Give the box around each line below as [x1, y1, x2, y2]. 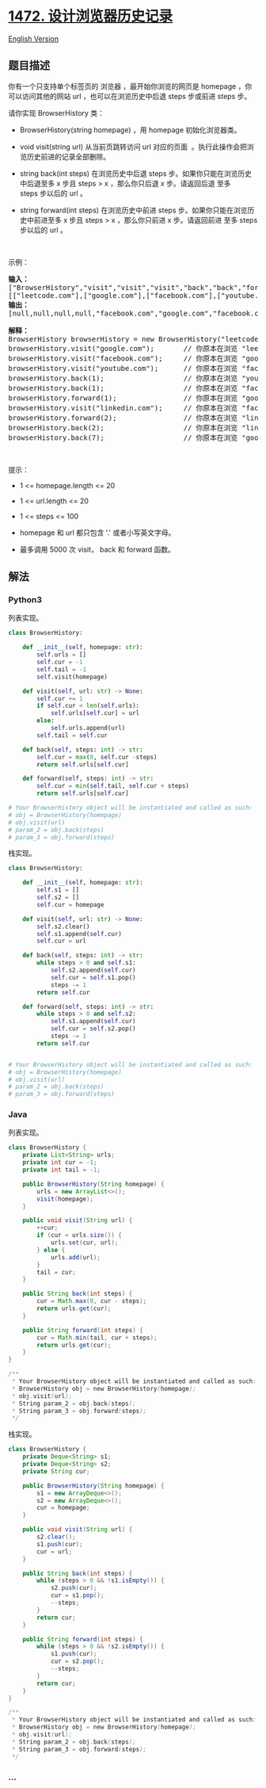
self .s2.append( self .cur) [50, 966, 136, 975]
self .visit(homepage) [36, 673, 108, 681]
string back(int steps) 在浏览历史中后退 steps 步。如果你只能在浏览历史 [19, 168, 252, 178]
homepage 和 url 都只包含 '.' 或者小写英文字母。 [19, 528, 176, 537]
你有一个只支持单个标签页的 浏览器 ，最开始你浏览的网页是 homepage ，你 [8, 81, 253, 91]
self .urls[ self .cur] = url [50, 709, 140, 717]
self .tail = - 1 [36, 665, 87, 674]
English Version [8, 33, 59, 44]
